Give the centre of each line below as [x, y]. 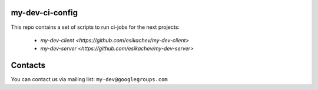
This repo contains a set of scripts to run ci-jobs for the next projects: [95, 27]
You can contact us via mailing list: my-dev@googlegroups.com [89, 79]
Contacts [28, 66]
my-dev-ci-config [44, 13]
